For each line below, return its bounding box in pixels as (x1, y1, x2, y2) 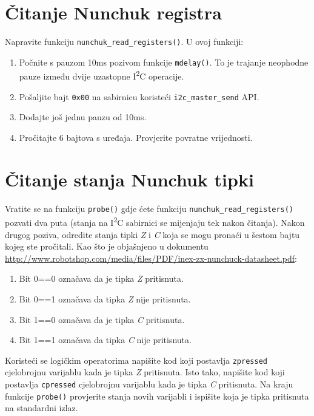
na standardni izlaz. (5, 401, 78, 414)
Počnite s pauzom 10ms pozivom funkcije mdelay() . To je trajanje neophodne (19, 55, 309, 68)
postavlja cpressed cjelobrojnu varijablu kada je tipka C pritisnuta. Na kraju (5, 377, 293, 390)
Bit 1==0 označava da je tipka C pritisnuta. (19, 313, 185, 326)
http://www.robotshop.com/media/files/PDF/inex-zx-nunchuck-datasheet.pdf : (5, 251, 297, 264)
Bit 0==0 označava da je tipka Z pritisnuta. (19, 272, 184, 285)
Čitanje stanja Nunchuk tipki (5, 166, 254, 191)
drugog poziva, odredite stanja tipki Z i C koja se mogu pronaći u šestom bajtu (5, 228, 300, 240)
